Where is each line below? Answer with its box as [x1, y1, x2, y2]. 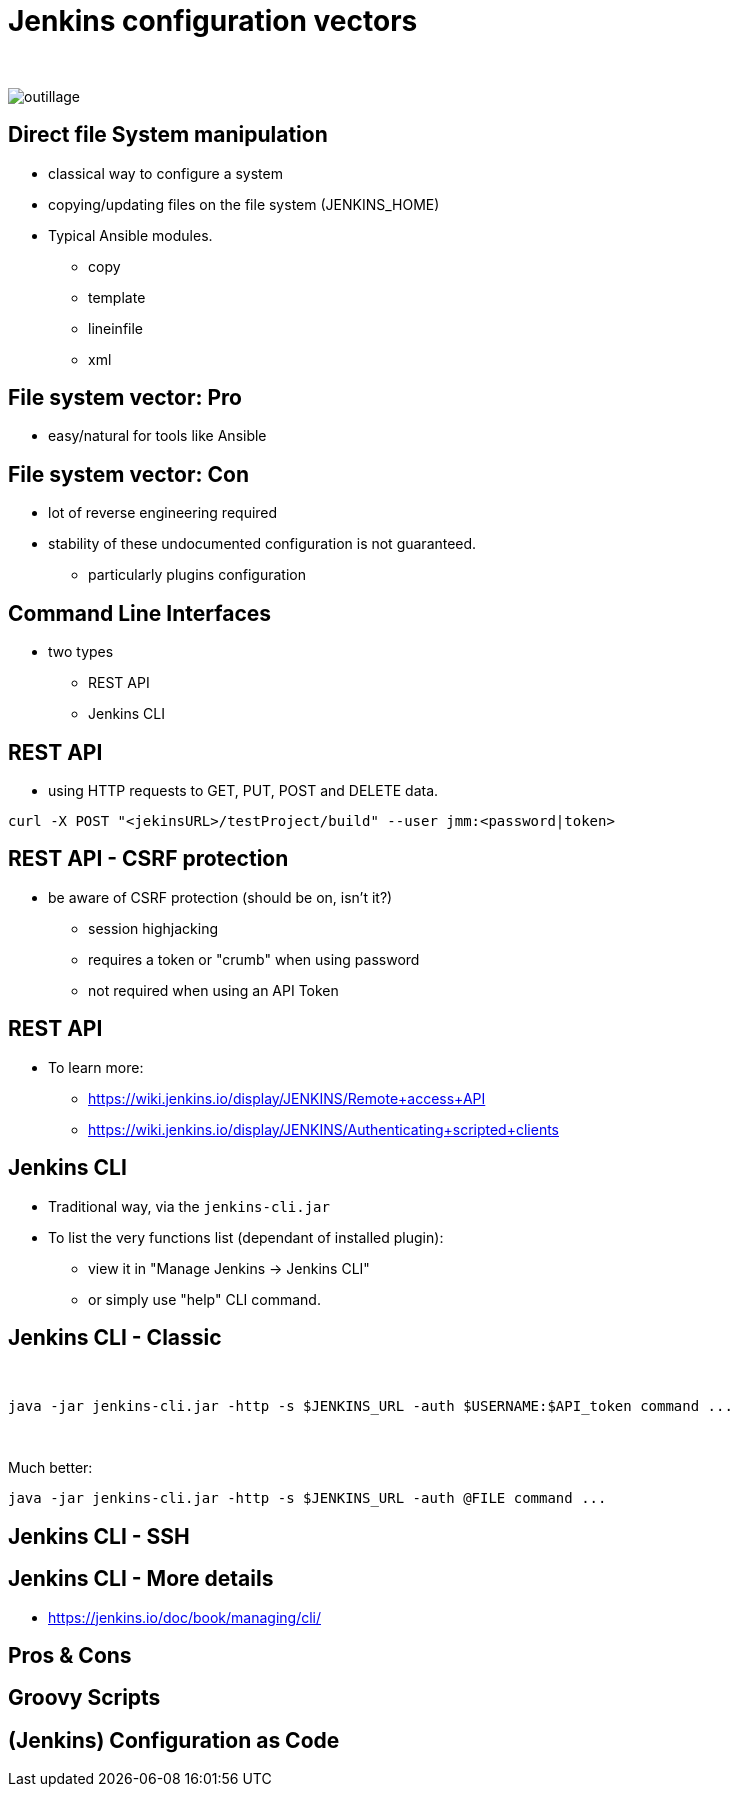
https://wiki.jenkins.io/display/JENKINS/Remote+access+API [88, 1089, 486, 1107]
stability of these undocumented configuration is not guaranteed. [48, 535, 477, 553]
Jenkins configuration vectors [8, 4, 418, 38]
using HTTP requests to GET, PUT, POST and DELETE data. [48, 781, 439, 799]
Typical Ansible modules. [48, 226, 213, 244]
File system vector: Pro [8, 385, 242, 411]
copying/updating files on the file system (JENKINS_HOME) [48, 195, 440, 213]
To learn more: [48, 1058, 144, 1076]
